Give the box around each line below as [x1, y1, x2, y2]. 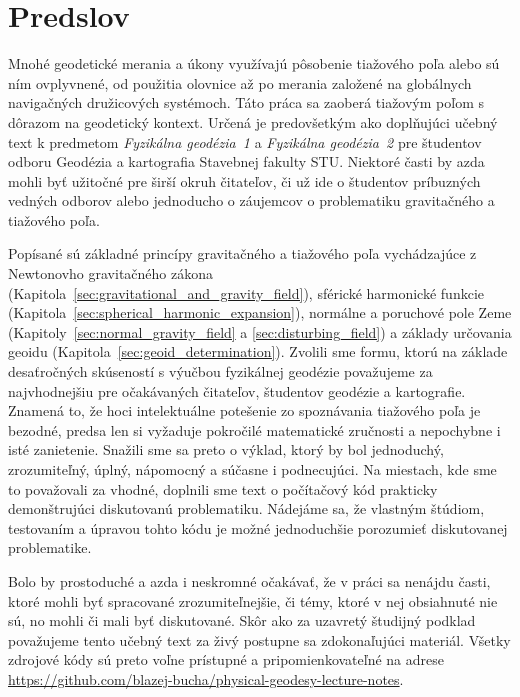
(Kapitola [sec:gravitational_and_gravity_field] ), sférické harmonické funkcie [8, 282, 484, 303]
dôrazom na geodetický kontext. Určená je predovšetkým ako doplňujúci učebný [8, 111, 498, 132]
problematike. [8, 537, 92, 558]
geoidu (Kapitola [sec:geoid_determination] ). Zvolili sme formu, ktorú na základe [8, 341, 508, 362]
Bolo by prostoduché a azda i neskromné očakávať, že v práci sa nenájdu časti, [8, 570, 491, 591]
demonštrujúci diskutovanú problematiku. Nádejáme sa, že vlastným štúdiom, [8, 498, 485, 519]
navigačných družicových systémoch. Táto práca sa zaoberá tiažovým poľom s [8, 92, 484, 113]
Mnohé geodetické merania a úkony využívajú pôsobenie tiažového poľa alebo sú [8, 53, 500, 74]
